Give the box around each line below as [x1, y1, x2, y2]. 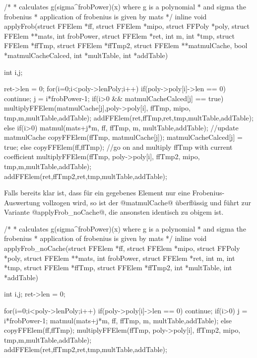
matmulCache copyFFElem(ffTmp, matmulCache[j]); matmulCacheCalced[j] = [4, 132, 243, 142]
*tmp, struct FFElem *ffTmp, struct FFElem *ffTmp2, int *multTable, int [4, 262, 232, 273]
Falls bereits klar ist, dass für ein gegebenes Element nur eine [4, 187, 191, 198]
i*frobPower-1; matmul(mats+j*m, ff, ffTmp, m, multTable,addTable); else [4, 315, 232, 325]
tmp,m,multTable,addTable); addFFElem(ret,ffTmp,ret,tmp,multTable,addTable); [4, 112, 254, 122]
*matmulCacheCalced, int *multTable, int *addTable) [4, 50, 168, 60]
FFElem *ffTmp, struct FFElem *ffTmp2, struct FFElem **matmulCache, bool [4, 40, 248, 51]
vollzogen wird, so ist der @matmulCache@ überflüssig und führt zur [42, 197, 252, 207]
